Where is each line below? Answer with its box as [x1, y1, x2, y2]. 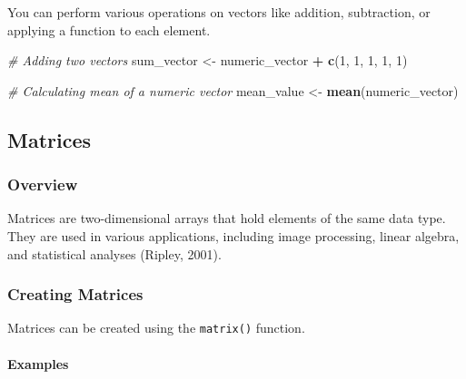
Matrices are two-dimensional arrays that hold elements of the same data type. [7, 209, 446, 228]
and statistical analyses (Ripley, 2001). [7, 244, 222, 263]
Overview [7, 173, 78, 196]
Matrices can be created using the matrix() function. [7, 318, 305, 337]
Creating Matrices [7, 283, 144, 306]
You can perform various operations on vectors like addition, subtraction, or [7, 3, 431, 21]
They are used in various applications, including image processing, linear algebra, [7, 226, 460, 245]
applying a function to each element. [7, 20, 211, 39]
